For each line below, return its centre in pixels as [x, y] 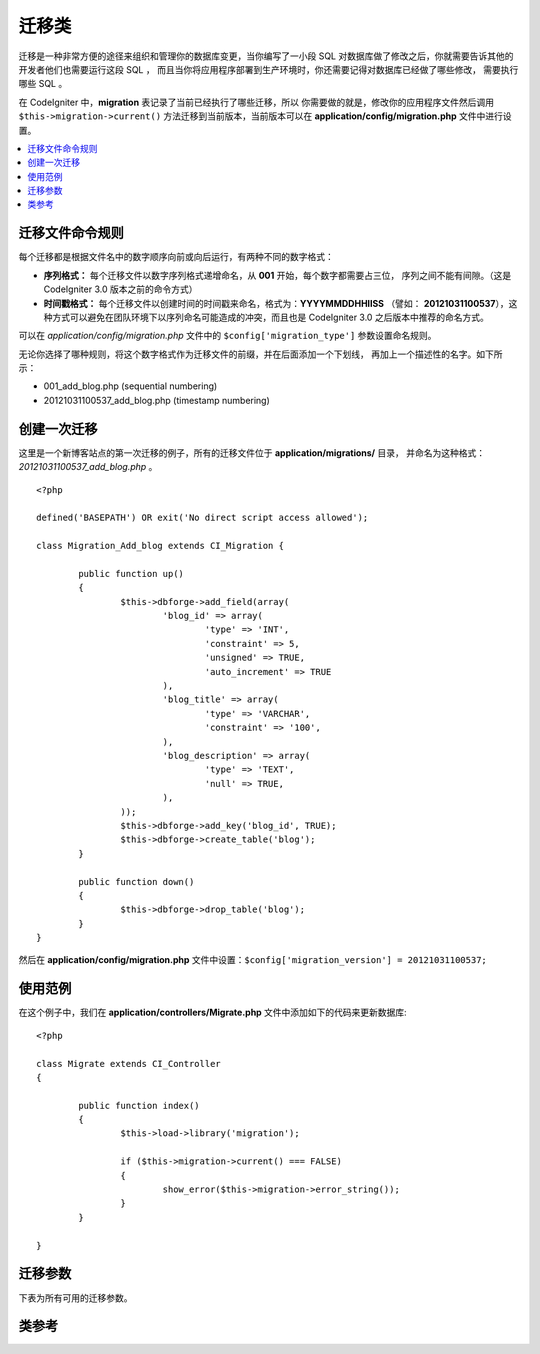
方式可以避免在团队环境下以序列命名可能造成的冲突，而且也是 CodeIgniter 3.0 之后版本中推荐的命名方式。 [270, 317]
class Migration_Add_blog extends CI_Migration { [160, 546]
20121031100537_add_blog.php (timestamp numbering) [156, 400]
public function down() [136, 881]
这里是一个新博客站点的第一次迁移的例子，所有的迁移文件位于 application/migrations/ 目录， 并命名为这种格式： [251, 452]
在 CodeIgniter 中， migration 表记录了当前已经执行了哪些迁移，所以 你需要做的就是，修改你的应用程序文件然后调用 [256, 102]
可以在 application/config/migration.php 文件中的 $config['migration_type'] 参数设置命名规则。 [227, 336]
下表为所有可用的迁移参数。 [75, 1297]
